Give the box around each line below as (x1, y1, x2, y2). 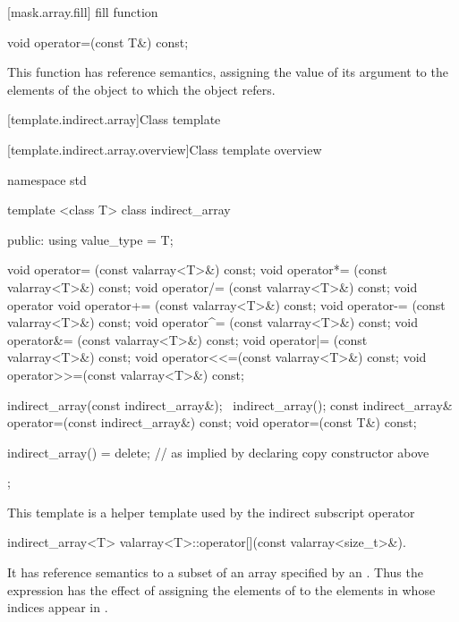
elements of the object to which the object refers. (7, 80, 276, 98)
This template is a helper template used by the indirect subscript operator (7, 502, 415, 521)
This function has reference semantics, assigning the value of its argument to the (7, 63, 448, 81)
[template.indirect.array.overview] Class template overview (7, 139, 322, 158)
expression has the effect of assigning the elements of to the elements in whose (7, 580, 436, 599)
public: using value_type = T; (7, 230, 174, 248)
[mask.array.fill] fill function (7, 3, 158, 21)
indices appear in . (7, 598, 108, 617)
